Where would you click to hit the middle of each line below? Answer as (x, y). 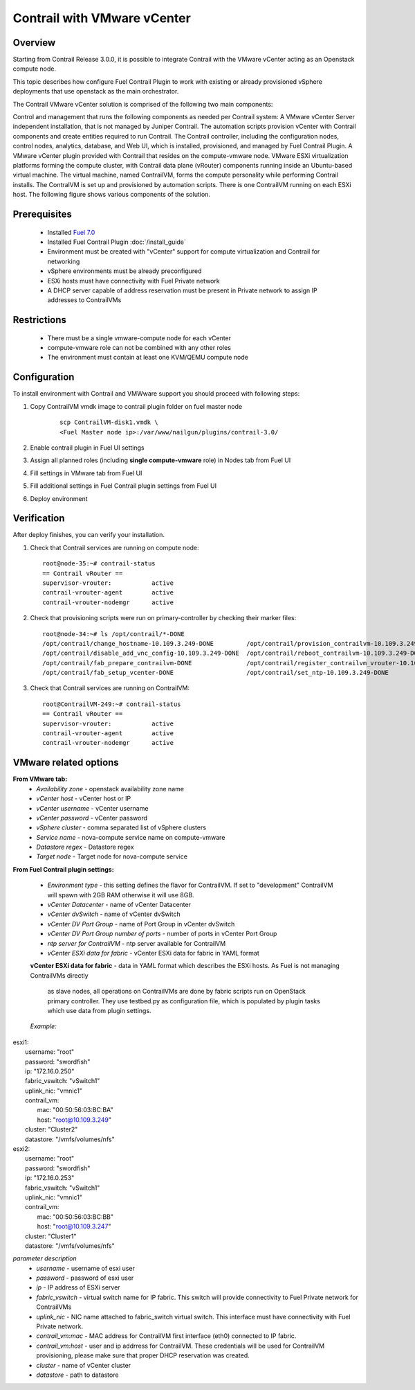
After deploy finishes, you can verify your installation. (89, 535)
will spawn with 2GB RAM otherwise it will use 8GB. (121, 895)
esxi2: (21, 1149)
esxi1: (21, 1042)
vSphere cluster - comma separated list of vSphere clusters (121, 827)
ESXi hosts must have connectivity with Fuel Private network (134, 281)
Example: (43, 1026)
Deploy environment (59, 498)
